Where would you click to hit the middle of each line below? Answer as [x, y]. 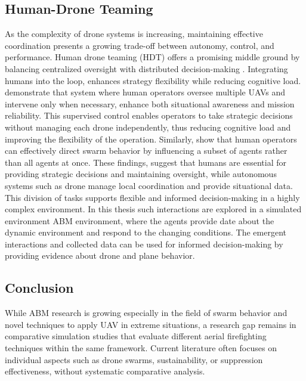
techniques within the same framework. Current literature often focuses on [141, 348]
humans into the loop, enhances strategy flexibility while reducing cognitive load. [153, 80]
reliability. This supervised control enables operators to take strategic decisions [149, 115]
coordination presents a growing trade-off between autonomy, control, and [140, 45]
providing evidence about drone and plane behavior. [100, 255]
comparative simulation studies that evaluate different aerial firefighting [136, 336]
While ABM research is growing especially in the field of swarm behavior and [146, 313]
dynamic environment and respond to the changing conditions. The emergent [146, 232]
